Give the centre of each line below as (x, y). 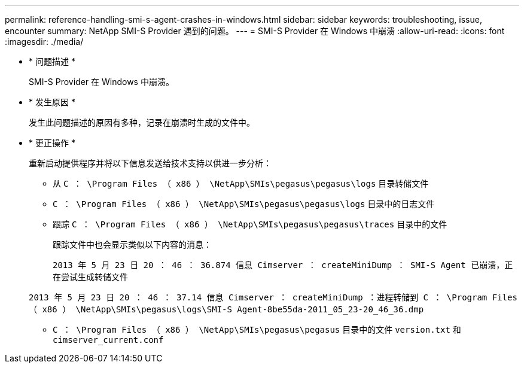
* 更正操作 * (52, 143)
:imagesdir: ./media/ (44, 42)
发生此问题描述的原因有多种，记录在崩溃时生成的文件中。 (142, 122)
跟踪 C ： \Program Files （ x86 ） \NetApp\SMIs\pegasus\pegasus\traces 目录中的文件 (250, 224)
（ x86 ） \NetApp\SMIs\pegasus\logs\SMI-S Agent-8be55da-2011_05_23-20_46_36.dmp (226, 309)
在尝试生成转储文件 (90, 277)
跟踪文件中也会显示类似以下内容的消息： (132, 244)
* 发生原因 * (52, 102)
